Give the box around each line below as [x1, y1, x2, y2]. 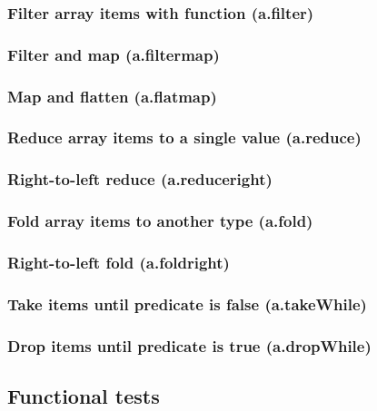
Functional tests [7, 381, 160, 409]
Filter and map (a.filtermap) [7, 43, 220, 65]
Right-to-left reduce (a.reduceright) [7, 168, 273, 191]
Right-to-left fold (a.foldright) [7, 250, 230, 273]
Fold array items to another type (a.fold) [7, 210, 313, 232]
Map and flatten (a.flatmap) [7, 84, 217, 107]
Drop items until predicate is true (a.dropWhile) [7, 334, 372, 357]
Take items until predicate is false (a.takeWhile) [7, 292, 367, 315]
